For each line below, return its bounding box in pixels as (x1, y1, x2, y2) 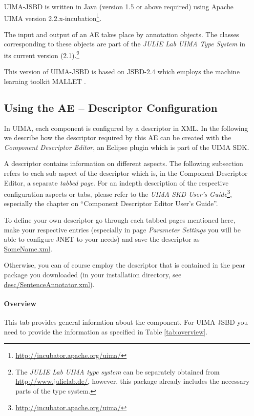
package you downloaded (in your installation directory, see (4, 270, 182, 280)
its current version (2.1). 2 (4, 49, 80, 60)
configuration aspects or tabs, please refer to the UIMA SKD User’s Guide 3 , (4, 187, 232, 199)
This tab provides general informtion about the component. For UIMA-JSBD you (4, 317, 248, 327)
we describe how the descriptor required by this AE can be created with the (4, 132, 231, 143)
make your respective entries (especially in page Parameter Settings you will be (4, 224, 241, 234)
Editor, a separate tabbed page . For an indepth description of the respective (4, 177, 229, 187)
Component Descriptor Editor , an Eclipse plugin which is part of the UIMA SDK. (4, 142, 249, 152)
